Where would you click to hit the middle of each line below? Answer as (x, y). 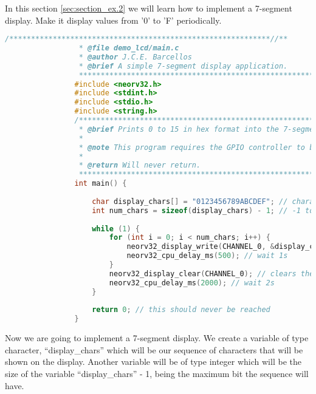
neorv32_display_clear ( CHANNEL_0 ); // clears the (211, 273)
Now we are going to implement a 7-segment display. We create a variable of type (157, 338)
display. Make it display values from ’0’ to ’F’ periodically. (113, 20)
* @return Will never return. (140, 165)
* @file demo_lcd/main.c (129, 48)
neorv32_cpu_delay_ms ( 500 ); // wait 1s (207, 256)
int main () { (101, 184)
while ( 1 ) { (116, 229)
